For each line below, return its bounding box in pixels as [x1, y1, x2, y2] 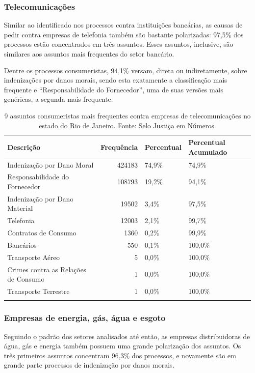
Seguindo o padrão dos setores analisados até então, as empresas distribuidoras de [4, 331, 250, 341]
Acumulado [188, 146, 228, 157]
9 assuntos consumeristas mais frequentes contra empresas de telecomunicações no [4, 110, 251, 120]
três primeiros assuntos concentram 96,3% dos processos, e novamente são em [4, 350, 236, 360]
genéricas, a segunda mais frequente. [4, 94, 113, 104]
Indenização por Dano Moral [7, 159, 94, 170]
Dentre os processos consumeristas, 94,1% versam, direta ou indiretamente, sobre [4, 65, 247, 75]
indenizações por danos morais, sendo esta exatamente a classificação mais [4, 75, 227, 85]
